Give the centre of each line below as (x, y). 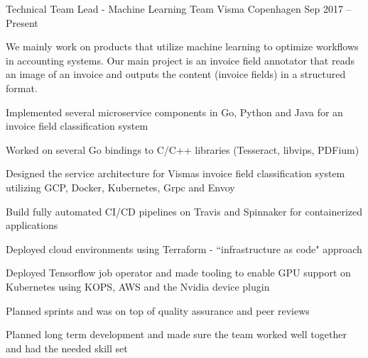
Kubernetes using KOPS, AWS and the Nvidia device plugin (138, 286)
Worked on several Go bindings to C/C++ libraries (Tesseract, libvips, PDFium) (183, 149)
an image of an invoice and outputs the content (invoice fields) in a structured (176, 74)
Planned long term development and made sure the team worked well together (176, 334)
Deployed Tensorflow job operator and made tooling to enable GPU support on (178, 273)
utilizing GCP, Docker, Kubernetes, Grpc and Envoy (120, 187)
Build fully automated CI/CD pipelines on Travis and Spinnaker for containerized (184, 211)
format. (22, 88)
